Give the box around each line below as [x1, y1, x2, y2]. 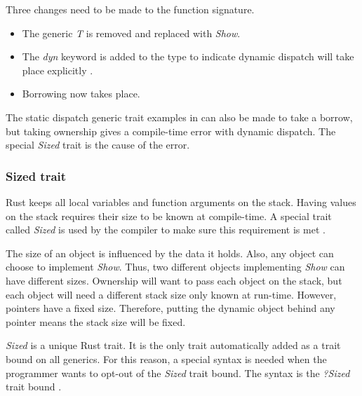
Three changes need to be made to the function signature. [6, 2, 255, 16]
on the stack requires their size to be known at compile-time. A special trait [6, 208, 332, 223]
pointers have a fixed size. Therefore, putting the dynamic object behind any [6, 301, 335, 315]
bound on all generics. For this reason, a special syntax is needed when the [6, 351, 327, 366]
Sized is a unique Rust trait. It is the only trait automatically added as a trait [6, 338, 341, 353]
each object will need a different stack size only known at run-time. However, [6, 287, 337, 301]
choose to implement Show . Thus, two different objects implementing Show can [6, 259, 345, 274]
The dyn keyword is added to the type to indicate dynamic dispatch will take [22, 49, 354, 64]
